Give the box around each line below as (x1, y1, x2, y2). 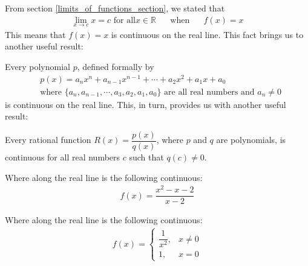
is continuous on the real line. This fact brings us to (111, 28, 304, 40)
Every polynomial (5, 60, 70, 73)
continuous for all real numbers (5, 151, 120, 163)
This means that (5, 28, 66, 40)
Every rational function (5, 133, 91, 146)
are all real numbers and (164, 87, 255, 97)
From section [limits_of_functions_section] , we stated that (5, 2, 225, 14)
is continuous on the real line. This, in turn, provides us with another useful (5, 98, 286, 110)
